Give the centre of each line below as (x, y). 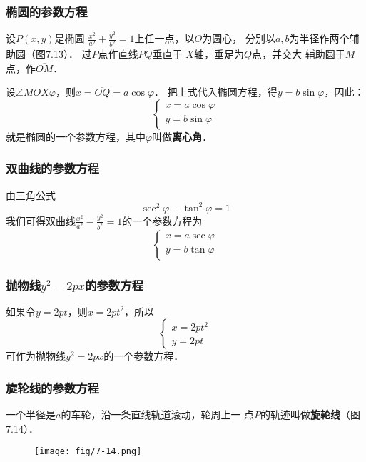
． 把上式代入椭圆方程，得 (216, 92)
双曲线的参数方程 (52, 168)
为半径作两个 (319, 38)
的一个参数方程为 (162, 220)
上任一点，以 (164, 38)
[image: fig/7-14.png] (88, 452)
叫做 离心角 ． (182, 136)
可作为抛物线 (36, 356)
